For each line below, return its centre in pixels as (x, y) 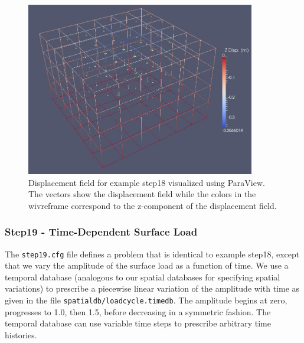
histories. (21, 334)
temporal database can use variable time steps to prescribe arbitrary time (138, 323)
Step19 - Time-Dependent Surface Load (101, 232)
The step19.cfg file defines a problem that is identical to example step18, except (152, 254)
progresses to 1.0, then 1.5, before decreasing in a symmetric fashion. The (138, 311)
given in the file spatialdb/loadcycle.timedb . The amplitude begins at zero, (146, 300)
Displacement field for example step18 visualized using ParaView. (147, 182)
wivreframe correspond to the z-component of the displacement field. (153, 205)
